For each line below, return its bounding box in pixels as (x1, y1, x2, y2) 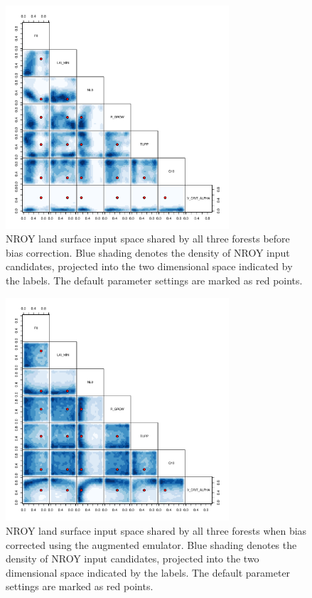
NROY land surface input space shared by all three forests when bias (6, 523, 307, 538)
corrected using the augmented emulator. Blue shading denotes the (6, 537, 297, 552)
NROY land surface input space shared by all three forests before (6, 231, 290, 246)
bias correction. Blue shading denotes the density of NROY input (6, 245, 290, 260)
